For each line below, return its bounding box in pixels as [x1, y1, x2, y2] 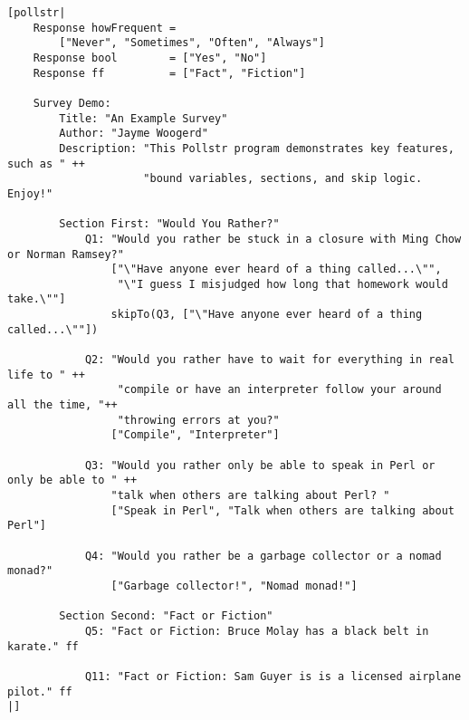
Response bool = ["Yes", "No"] [33, 51, 267, 64]
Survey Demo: [33, 96, 111, 110]
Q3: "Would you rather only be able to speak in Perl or [84, 458, 435, 472]
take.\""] [7, 293, 66, 306]
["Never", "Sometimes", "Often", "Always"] [59, 36, 325, 50]
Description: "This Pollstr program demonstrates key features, [59, 141, 455, 155]
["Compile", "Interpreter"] [110, 428, 280, 442]
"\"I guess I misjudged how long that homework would [117, 277, 448, 291]
